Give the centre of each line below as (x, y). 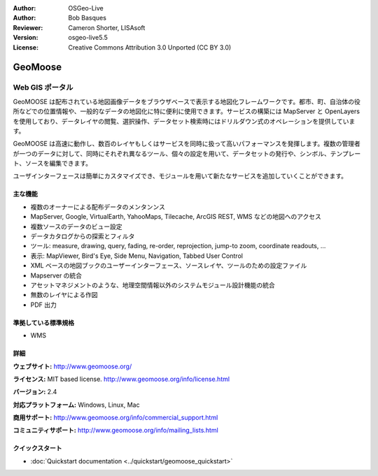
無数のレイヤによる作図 (64, 295)
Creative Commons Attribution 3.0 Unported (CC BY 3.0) (150, 47)
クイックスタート (37, 448)
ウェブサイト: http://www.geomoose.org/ (72, 366)
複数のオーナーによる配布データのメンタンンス (98, 207)
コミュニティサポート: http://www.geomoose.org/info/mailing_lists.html (115, 431)
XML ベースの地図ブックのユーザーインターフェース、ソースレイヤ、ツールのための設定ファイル (169, 266)
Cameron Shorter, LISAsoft (107, 27)
